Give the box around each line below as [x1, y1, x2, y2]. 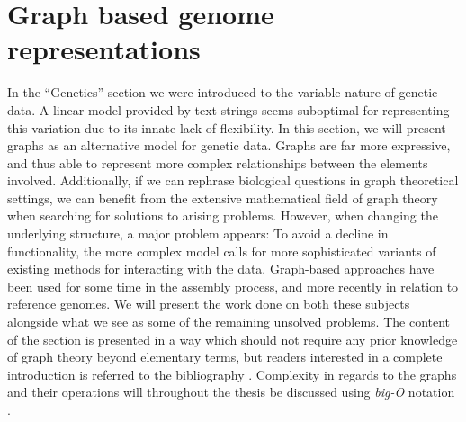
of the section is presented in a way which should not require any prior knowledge [7, 329, 458, 348]
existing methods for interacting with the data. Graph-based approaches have [7, 259, 435, 278]
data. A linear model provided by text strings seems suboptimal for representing [7, 100, 450, 119]
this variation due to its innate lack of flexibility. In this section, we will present [7, 118, 446, 137]
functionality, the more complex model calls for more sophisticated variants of [7, 241, 436, 260]
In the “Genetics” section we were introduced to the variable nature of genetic [7, 83, 438, 102]
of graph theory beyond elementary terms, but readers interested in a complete [7, 347, 443, 366]
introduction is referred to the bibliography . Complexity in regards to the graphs [7, 364, 457, 383]
